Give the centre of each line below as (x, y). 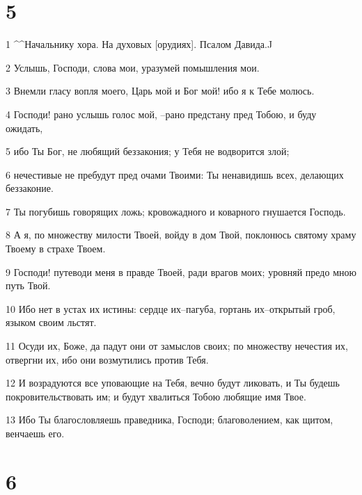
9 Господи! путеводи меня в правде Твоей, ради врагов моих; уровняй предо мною (181, 271)
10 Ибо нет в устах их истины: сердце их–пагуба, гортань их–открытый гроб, (171, 308)
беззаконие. (30, 188)
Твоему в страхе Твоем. (56, 249)
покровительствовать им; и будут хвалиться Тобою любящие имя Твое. (156, 396)
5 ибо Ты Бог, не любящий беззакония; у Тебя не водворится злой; (148, 151)
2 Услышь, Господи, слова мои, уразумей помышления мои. (133, 67)
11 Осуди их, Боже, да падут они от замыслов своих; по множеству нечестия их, (177, 346)
